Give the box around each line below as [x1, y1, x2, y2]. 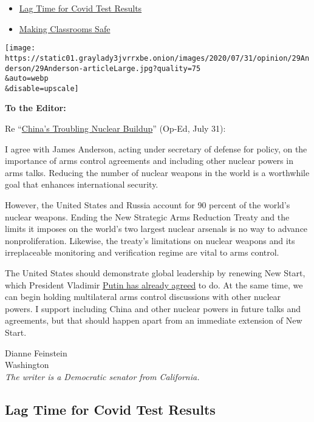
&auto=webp [5, 74, 49, 83]
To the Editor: [5, 101, 66, 114]
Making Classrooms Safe [19, 22, 111, 35]
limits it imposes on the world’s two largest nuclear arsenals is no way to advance [5, 222, 308, 235]
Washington [5, 358, 49, 371]
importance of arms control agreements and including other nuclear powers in [5, 154, 293, 167]
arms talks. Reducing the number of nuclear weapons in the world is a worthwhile [5, 166, 310, 179]
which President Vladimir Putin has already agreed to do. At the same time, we [5, 278, 303, 291]
